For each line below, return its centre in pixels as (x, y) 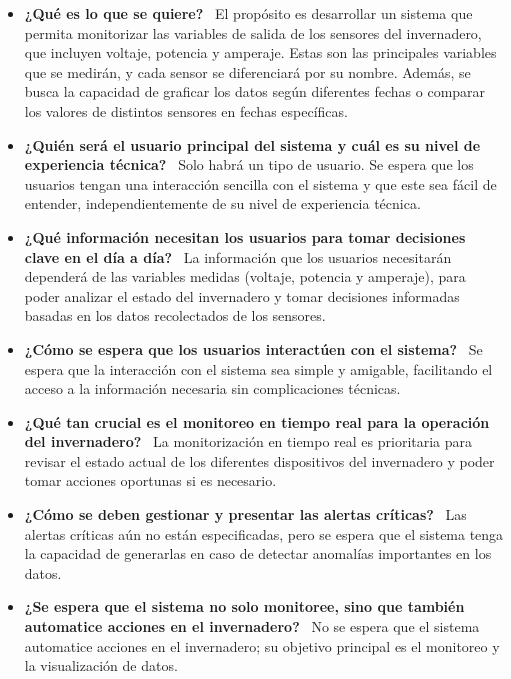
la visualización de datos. (101, 665)
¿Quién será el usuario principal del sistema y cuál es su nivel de (252, 144)
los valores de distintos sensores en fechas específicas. (186, 110)
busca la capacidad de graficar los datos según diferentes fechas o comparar (255, 91)
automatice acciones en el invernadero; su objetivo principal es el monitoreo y (262, 645)
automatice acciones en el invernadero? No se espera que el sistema (252, 626)
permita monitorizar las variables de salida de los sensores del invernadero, (253, 32)
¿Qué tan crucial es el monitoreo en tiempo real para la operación (257, 421)
